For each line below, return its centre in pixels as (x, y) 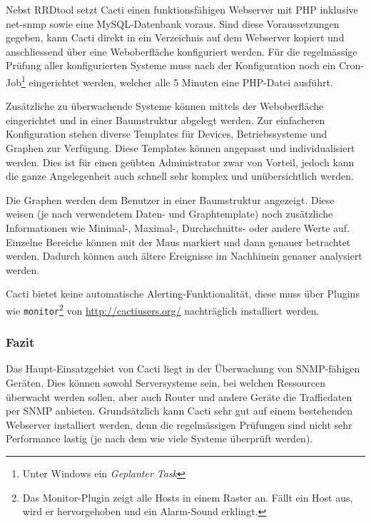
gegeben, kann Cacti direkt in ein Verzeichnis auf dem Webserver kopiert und (175, 37)
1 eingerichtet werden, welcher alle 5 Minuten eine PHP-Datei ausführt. (177, 81)
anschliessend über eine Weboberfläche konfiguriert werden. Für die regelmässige (182, 51)
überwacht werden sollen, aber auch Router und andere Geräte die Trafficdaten (179, 396)
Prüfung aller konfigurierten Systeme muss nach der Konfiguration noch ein (171, 65)
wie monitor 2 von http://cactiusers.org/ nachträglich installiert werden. (163, 309)
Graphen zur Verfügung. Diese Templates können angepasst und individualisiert (181, 148)
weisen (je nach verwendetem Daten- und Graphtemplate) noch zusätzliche (169, 214)
